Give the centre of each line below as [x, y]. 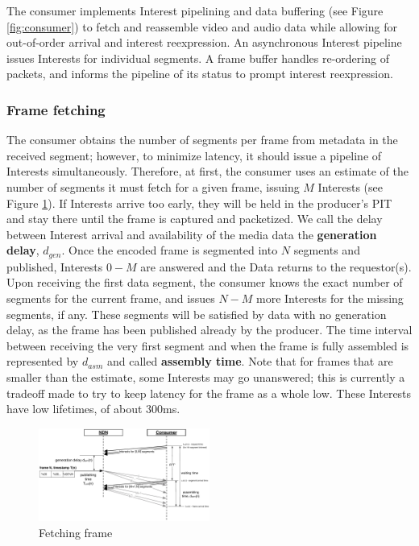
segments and [327, 250]
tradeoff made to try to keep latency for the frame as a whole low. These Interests [209, 393]
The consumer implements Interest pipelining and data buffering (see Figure [195, 10]
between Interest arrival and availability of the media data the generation [192, 234]
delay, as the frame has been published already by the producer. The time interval [209, 330]
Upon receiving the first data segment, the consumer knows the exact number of [205, 282]
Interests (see [350, 186]
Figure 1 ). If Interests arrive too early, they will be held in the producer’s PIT [199, 203]
